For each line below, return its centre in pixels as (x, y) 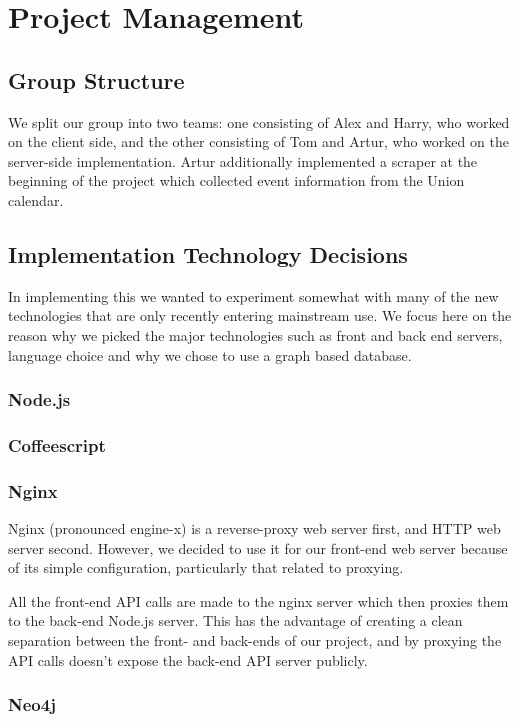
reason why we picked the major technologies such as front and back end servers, (255, 334)
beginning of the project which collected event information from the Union (236, 180)
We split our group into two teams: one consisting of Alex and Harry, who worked (259, 121)
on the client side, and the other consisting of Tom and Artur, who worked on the (258, 141)
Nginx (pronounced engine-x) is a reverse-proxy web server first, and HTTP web (254, 528)
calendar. (36, 199)
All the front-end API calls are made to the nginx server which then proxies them (258, 600)
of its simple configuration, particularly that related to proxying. (206, 567)
